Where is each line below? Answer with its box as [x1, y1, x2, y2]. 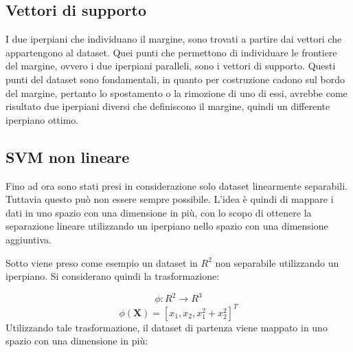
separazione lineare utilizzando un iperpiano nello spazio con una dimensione [5, 219, 328, 233]
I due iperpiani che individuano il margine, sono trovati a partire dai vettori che [5, 32, 342, 46]
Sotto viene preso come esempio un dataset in [5, 255, 198, 269]
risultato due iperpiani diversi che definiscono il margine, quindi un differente [5, 99, 330, 113]
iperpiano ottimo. [5, 112, 79, 126]
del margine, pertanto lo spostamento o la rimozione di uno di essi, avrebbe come [5, 85, 348, 100]
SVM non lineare [5, 146, 130, 167]
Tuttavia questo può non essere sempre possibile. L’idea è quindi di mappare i [5, 192, 334, 206]
